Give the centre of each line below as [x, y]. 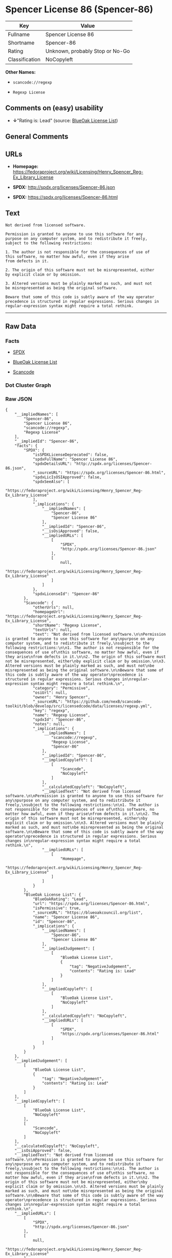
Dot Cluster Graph [28, 385]
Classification [24, 59]
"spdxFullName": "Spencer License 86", [75, 459]
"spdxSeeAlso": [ [51, 481]
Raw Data [21, 327]
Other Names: [20, 72]
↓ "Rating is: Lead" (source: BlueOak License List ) [65, 120]
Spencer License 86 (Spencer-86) [79, 9]
